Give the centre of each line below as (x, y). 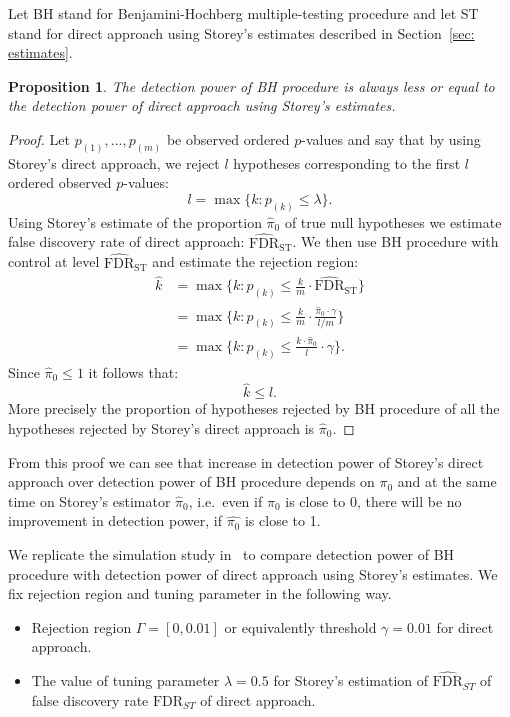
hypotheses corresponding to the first (347, 162)
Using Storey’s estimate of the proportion (135, 221)
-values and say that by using (391, 138)
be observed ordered (228, 138)
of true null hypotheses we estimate (393, 221)
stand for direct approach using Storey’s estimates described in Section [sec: (241, 32)
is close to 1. (282, 520)
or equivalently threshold (300, 626)
